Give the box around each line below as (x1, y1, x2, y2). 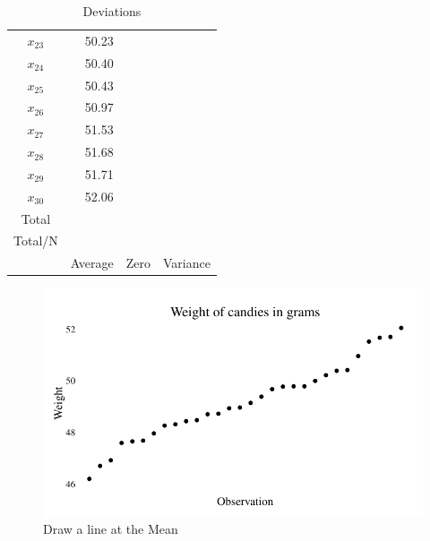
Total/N (13, 231, 58, 250)
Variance (162, 253, 211, 272)
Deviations (82, 2, 142, 20)
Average (70, 253, 114, 272)
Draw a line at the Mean (43, 520, 178, 538)
